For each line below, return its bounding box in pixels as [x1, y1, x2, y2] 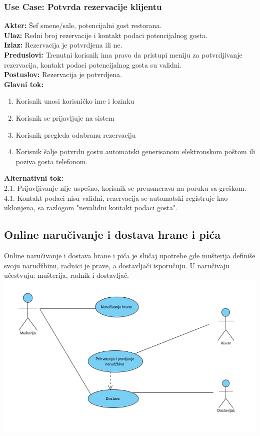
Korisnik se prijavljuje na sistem [15, 112, 114, 123]
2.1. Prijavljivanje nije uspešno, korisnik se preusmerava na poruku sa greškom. [4, 182, 246, 193]
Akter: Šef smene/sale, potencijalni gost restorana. [4, 20, 162, 31]
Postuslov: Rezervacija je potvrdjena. [4, 69, 122, 80]
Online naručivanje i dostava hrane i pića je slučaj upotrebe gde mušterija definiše [4, 250, 255, 260]
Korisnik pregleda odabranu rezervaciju [15, 129, 136, 140]
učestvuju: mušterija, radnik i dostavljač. [4, 270, 129, 280]
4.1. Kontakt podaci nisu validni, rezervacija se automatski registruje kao [4, 192, 228, 203]
